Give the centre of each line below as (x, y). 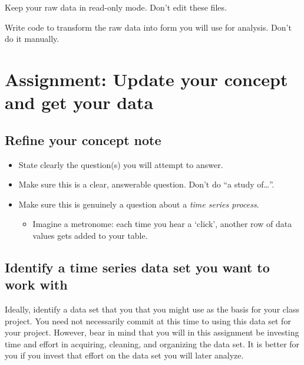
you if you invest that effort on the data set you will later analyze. (124, 355)
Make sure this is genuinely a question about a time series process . (139, 204)
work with (36, 285)
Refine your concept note (83, 139)
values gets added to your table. (90, 235)
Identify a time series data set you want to (137, 267)
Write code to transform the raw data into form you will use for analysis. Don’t (148, 27)
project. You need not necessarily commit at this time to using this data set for (148, 320)
